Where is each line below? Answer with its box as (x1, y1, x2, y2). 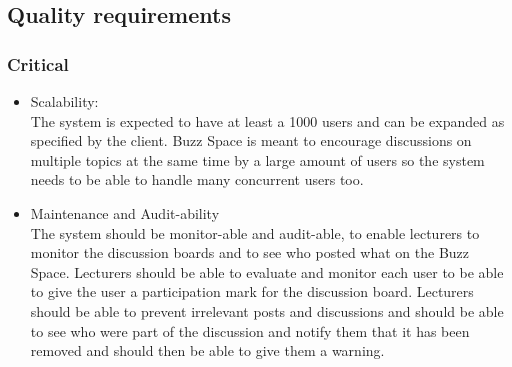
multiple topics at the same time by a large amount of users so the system (30, 149, 485, 170)
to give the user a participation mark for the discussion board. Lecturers (30, 281, 474, 302)
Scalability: (30, 91, 99, 111)
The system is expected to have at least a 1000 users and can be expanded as (30, 110, 505, 131)
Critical (7, 51, 69, 76)
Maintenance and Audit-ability (30, 202, 220, 223)
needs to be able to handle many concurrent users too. (30, 169, 364, 190)
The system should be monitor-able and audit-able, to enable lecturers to (30, 222, 480, 243)
